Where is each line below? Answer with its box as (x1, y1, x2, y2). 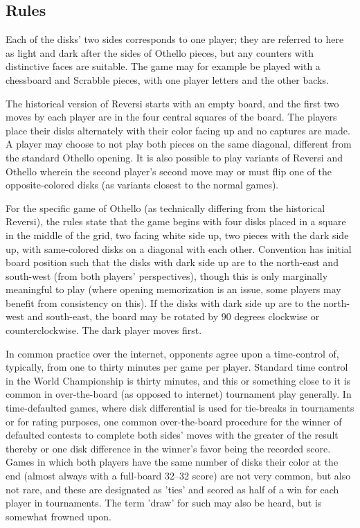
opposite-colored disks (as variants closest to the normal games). (6, 177, 279, 192)
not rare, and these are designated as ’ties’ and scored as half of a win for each (6, 482, 339, 496)
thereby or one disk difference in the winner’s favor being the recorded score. (6, 441, 331, 455)
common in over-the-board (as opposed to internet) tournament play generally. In (6, 387, 352, 401)
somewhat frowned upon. (6, 509, 111, 523)
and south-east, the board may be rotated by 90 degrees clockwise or (27, 309, 320, 324)
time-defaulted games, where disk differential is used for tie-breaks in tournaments (6, 401, 354, 415)
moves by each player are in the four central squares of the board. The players (6, 109, 337, 124)
